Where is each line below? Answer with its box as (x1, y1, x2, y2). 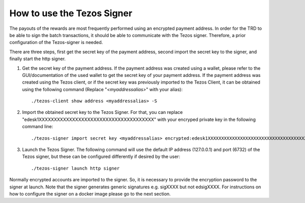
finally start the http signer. (9, 56, 66, 62)
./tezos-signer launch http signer (31, 165, 120, 171)
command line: (22, 124, 53, 130)
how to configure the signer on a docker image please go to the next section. (9, 190, 171, 197)
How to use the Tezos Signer (9, 8, 133, 19)
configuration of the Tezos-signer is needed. (9, 39, 103, 46)
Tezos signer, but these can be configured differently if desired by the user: (22, 153, 180, 159)
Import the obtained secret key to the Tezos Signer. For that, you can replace (22, 109, 183, 115)
